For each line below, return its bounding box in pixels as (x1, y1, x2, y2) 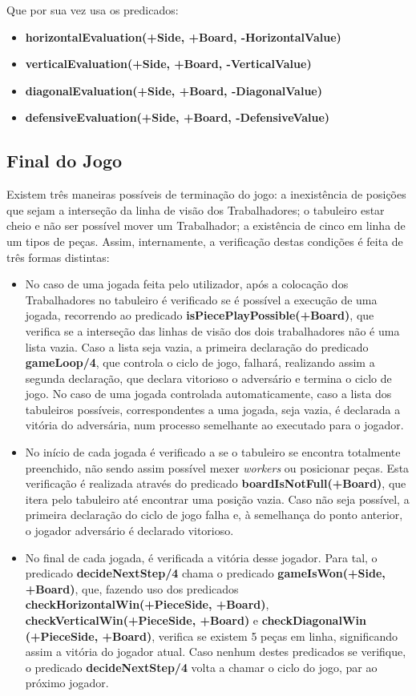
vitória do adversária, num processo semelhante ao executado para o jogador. (25, 416, 404, 433)
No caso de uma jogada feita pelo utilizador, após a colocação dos (25, 276, 349, 292)
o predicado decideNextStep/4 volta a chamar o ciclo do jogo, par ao (25, 658, 378, 675)
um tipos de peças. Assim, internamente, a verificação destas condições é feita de (6, 232, 403, 249)
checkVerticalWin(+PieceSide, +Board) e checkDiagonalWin (25, 612, 366, 629)
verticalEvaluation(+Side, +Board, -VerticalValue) (25, 55, 312, 72)
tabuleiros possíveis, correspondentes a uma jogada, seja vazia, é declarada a (25, 400, 401, 417)
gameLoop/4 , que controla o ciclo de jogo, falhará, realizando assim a (25, 354, 375, 371)
